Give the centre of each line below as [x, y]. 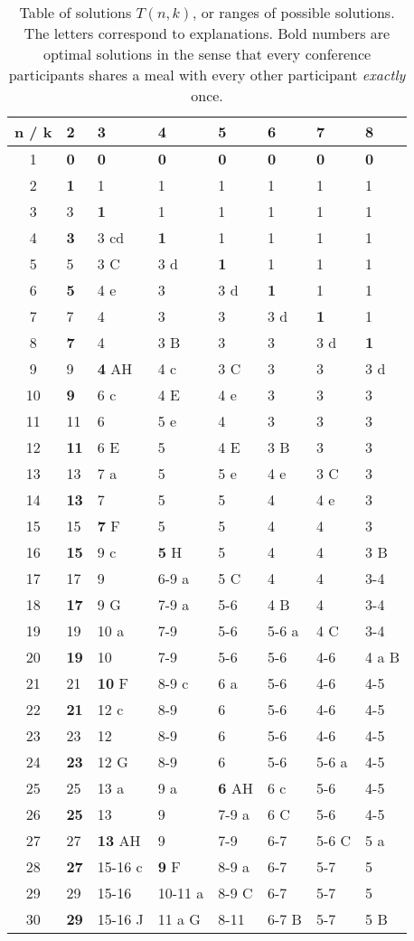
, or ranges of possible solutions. [293, 12]
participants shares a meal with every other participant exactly [207, 75]
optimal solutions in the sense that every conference [207, 54]
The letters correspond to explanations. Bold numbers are [207, 33]
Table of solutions [75, 12]
